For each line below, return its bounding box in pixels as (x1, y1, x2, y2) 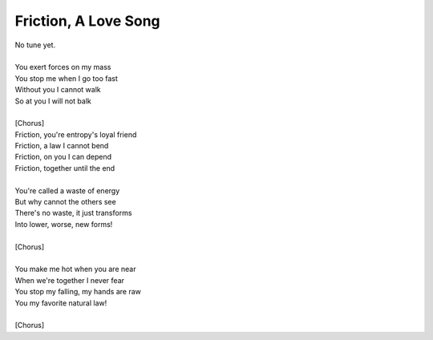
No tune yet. (14, 40, 56, 50)
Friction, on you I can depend (14, 152, 112, 162)
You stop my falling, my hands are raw (14, 287, 142, 297)
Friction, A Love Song (14, 12, 160, 30)
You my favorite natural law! (14, 297, 107, 308)
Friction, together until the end (14, 163, 115, 172)
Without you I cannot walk (14, 85, 101, 95)
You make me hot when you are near (14, 265, 136, 274)
